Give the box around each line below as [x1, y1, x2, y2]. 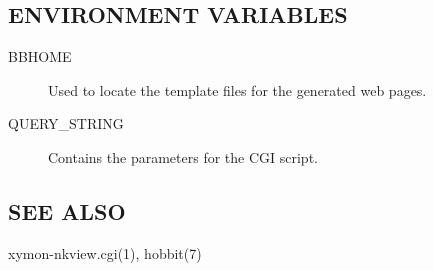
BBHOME [8, 46, 72, 67]
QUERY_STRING [8, 113, 124, 134]
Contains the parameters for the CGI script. [48, 146, 318, 167]
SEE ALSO [8, 195, 126, 226]
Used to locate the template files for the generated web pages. [48, 79, 427, 100]
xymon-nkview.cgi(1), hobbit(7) [8, 242, 202, 263]
